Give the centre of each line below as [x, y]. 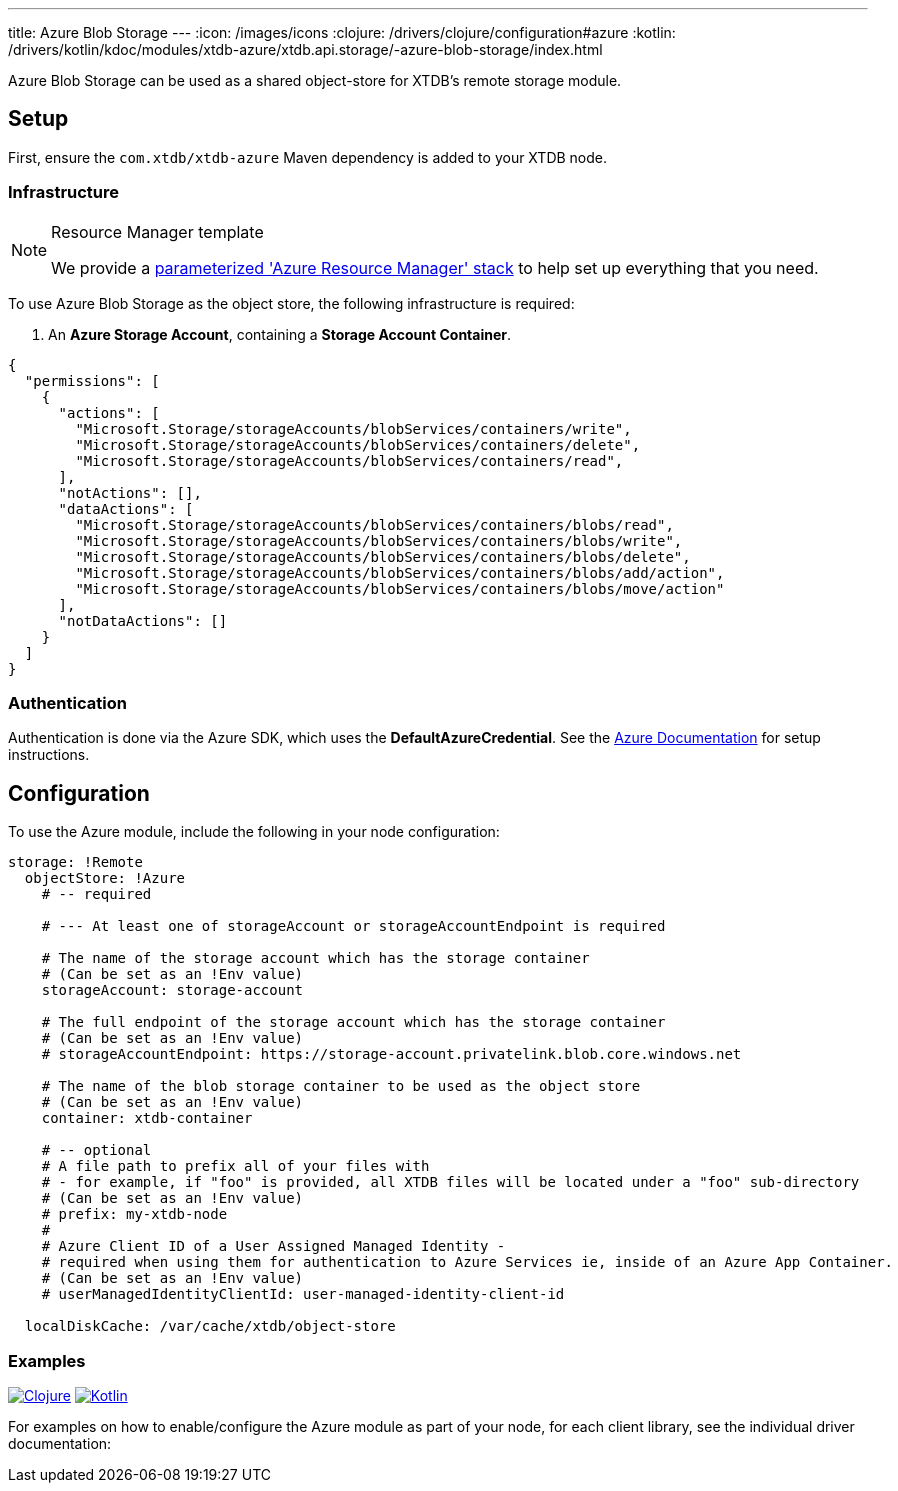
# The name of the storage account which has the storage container [315, 958]
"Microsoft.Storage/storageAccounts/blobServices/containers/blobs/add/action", [400, 572]
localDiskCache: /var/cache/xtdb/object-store [210, 1326]
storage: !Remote [75, 862]
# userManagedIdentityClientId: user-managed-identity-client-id [303, 1294]
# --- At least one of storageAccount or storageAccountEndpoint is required [353, 926]
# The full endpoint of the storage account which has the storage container [353, 1022]
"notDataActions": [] [143, 620]
